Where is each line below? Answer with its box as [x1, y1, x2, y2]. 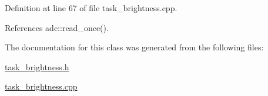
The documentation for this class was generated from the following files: [5, 41, 264, 53]
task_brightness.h [5, 60, 69, 73]
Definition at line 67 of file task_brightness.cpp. [5, 2, 177, 13]
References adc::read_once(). [5, 21, 109, 33]
